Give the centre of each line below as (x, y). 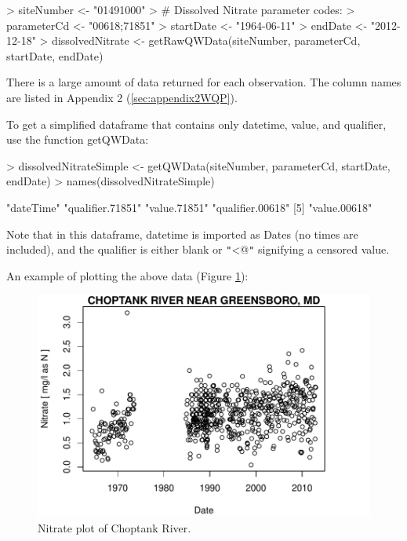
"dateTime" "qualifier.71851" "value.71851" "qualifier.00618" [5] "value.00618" (189, 207)
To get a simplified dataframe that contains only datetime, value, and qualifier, (196, 124)
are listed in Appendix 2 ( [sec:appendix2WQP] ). (122, 97)
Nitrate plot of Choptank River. (114, 527)
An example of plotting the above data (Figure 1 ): (127, 275)
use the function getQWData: (78, 139)
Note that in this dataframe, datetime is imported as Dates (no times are (182, 234)
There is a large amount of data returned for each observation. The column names (204, 82)
